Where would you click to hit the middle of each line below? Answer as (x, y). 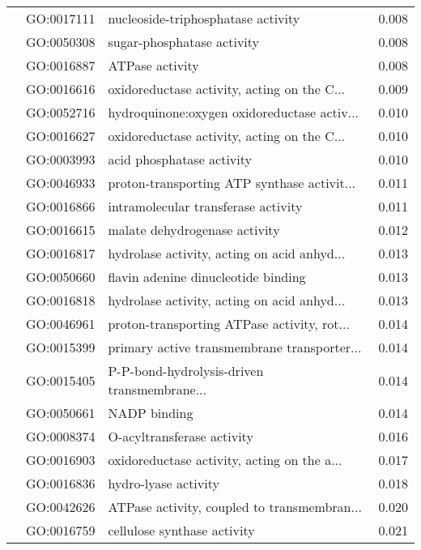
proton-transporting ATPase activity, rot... (229, 324)
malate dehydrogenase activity (194, 230)
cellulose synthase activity (181, 530)
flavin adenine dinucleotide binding (207, 277)
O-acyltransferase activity (181, 436)
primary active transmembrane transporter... (235, 347)
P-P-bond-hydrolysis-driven (186, 371)
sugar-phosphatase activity (184, 42)
